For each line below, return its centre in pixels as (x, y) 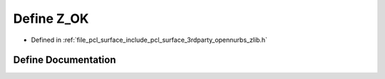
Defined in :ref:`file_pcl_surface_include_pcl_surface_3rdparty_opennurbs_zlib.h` (149, 40)
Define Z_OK (51, 19)
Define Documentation (65, 60)
